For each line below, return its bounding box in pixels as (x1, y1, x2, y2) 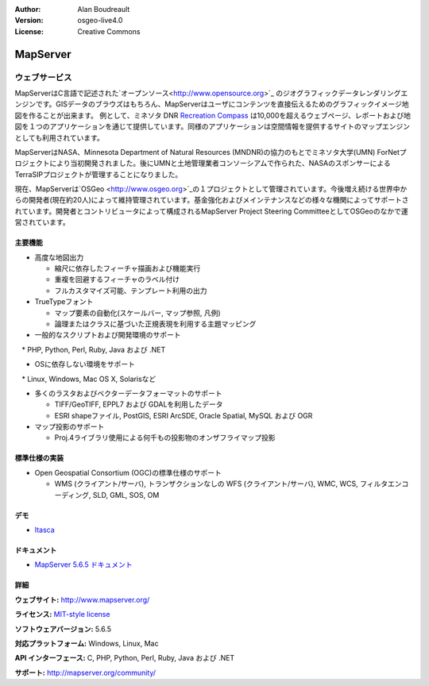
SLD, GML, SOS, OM (92, 490, 160, 499)
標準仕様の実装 (14, 453, 64, 463)
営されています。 (14, 218, 71, 227)
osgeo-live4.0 (77, 16, 123, 25)
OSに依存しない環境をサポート (34, 360, 135, 369)
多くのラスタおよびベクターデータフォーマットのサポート (34, 388, 222, 398)
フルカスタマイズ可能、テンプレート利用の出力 (54, 286, 207, 295)
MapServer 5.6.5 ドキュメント (34, 560, 133, 569)
